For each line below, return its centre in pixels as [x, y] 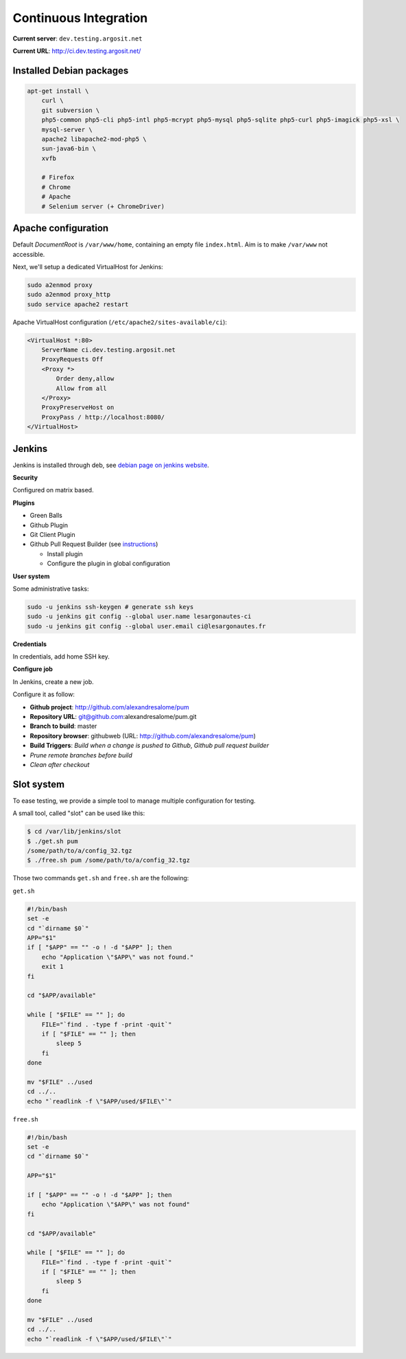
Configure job [33, 669]
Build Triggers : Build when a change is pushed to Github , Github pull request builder [150, 746]
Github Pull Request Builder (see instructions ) [94, 544]
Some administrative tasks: [51, 589]
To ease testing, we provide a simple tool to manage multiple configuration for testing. [134, 801]
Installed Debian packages [71, 70]
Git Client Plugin [52, 535]
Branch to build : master [63, 726]
